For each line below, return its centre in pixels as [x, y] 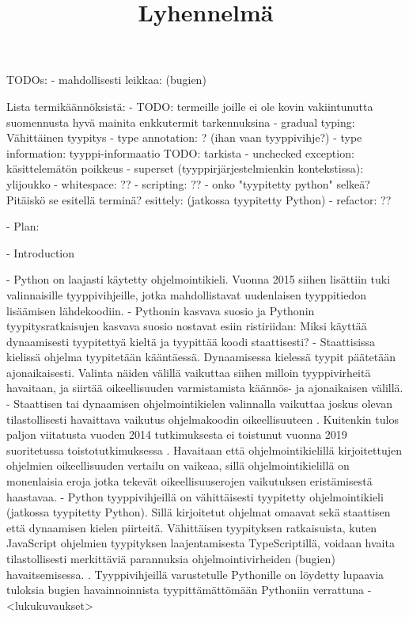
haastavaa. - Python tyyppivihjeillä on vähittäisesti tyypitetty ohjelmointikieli [195, 496]
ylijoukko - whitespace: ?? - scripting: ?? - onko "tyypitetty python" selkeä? [188, 183]
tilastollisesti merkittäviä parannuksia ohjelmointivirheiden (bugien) [171, 558]
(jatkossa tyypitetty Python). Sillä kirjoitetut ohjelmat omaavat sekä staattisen [199, 512]
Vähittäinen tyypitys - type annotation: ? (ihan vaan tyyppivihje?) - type [184, 137]
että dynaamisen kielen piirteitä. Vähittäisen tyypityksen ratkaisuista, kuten [191, 527]
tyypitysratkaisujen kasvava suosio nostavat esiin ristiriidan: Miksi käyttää [187, 326]
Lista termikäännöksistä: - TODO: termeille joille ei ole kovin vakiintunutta [190, 106]
